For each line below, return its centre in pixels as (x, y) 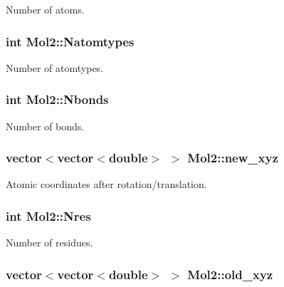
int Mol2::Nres (48, 215)
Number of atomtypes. (55, 67)
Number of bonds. (45, 126)
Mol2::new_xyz (233, 158)
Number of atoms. (45, 9)
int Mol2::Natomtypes (70, 41)
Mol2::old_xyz (230, 274)
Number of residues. (49, 242)
